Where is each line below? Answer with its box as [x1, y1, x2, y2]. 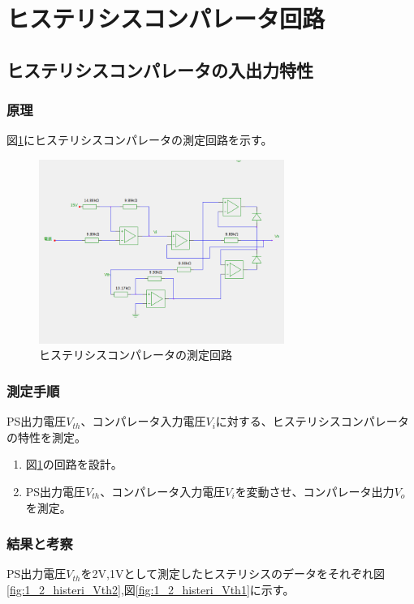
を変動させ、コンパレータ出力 [235, 482, 395, 499]
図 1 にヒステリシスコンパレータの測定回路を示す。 [6, 131, 273, 148]
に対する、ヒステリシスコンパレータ [215, 413, 409, 430]
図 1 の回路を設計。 [25, 456, 123, 473]
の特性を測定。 [6, 428, 86, 445]
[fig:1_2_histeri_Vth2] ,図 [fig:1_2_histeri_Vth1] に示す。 [6, 580, 295, 598]
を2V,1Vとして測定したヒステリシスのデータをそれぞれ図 [80, 565, 385, 582]
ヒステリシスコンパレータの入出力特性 [6, 57, 313, 82]
